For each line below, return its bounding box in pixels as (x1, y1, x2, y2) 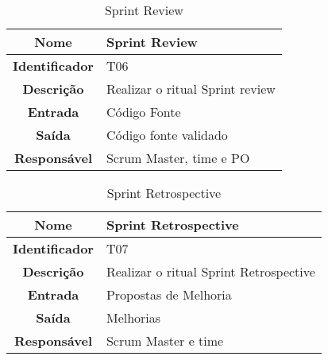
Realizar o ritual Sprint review (106, 79, 276, 98)
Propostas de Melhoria (106, 285, 232, 304)
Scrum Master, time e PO (106, 149, 250, 167)
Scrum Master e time (106, 331, 224, 350)
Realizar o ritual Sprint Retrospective (106, 262, 315, 281)
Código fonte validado (106, 126, 228, 144)
